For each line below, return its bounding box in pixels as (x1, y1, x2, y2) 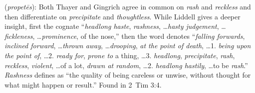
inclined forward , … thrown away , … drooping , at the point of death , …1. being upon (4, 40, 251, 51)
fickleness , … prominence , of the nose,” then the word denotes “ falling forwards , (4, 30, 245, 41)
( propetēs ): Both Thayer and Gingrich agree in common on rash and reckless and (4, 1, 251, 11)
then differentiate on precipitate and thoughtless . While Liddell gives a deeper (4, 11, 241, 21)
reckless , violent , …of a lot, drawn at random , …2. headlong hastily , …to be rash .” (4, 60, 248, 70)
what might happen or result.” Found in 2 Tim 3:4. (4, 79, 162, 90)
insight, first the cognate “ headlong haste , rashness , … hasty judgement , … (4, 21, 226, 31)
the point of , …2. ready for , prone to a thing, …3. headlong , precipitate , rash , (4, 50, 235, 60)
